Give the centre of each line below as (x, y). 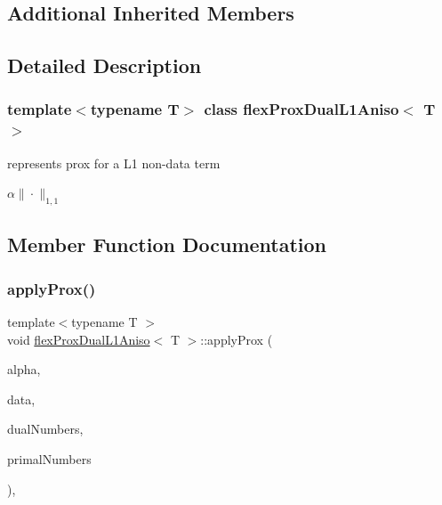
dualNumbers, (45, 429)
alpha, (24, 369)
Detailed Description (104, 65)
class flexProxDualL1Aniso (301, 109)
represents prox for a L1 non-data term (114, 163)
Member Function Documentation (167, 244)
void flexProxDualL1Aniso (79, 339)
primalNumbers (49, 459)
